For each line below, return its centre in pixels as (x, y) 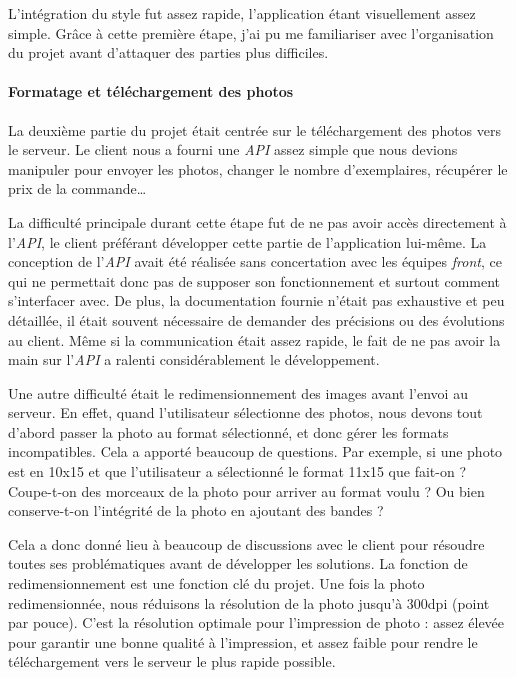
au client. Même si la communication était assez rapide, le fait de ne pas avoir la (254, 339)
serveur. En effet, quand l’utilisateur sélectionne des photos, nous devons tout (245, 412)
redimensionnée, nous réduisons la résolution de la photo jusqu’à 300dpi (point (249, 602)
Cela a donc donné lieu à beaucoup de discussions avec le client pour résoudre (246, 543)
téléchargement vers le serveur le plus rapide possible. (172, 661)
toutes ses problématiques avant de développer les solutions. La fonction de (238, 563)
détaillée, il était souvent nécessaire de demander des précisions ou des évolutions (256, 319)
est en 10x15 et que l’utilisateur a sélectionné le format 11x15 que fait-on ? (237, 471)
